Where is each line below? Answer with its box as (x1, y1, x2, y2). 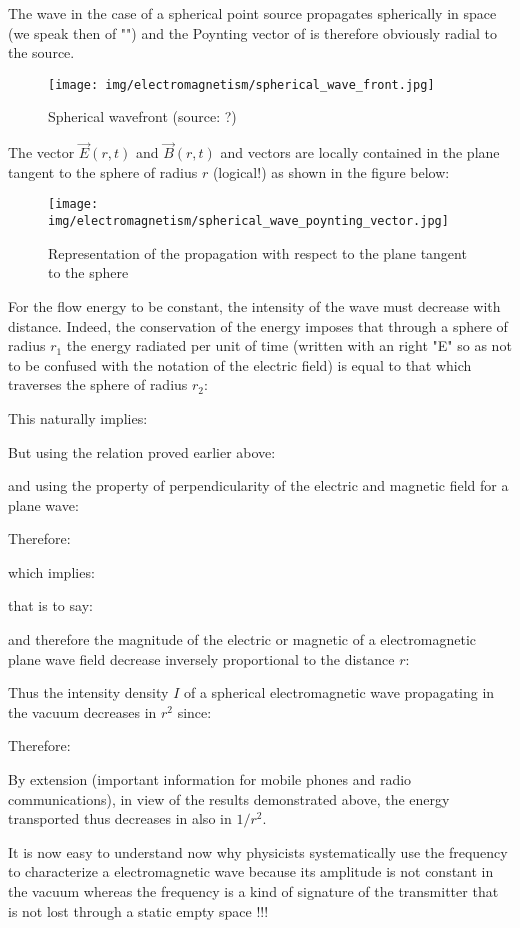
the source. (8, 42, 75, 63)
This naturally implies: (8, 407, 148, 428)
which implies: (8, 561, 95, 582)
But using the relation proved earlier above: (8, 441, 276, 462)
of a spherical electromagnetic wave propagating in (183, 682, 495, 703)
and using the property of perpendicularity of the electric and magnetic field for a (8, 475, 509, 496)
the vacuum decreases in (8, 701, 157, 722)
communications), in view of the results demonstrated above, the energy (8, 788, 450, 809)
